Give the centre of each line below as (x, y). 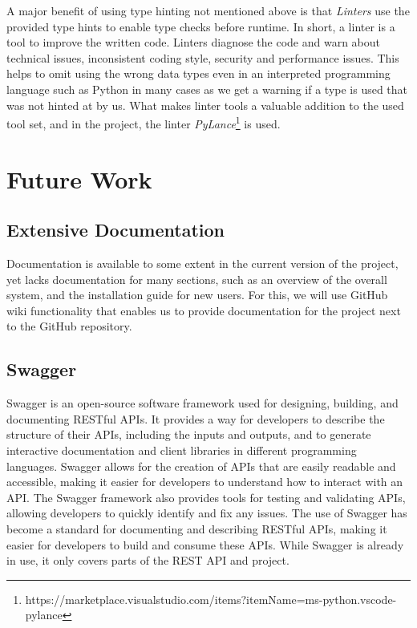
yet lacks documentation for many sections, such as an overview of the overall (197, 279)
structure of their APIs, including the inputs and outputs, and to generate (189, 434)
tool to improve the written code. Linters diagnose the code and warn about (194, 42)
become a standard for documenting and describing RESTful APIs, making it (197, 528)
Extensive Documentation (115, 230)
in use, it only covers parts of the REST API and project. (148, 560)
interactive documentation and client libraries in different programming (182, 450)
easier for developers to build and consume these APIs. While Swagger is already (205, 544)
